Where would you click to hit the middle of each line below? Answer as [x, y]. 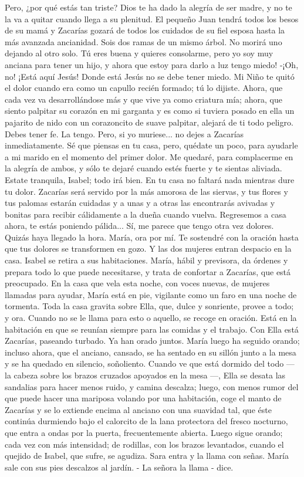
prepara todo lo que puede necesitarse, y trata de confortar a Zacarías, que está [148, 271]
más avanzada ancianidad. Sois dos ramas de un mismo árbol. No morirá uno [143, 41]
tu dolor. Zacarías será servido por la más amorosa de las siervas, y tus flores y [146, 191]
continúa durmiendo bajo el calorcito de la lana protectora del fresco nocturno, [146, 421]
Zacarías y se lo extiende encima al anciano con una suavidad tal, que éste [138, 409]
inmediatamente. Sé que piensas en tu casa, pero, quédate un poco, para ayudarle [151, 145]
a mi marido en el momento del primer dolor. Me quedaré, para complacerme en [149, 156]
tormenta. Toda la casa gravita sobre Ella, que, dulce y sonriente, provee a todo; [149, 306]
